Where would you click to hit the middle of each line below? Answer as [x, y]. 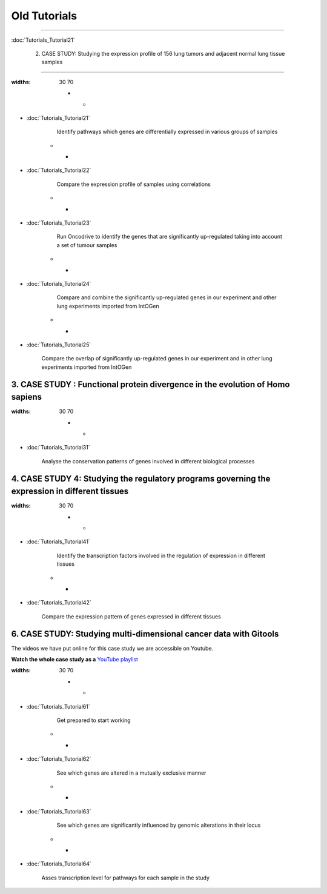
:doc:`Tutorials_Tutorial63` [59, 811]
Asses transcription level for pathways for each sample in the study [126, 878]
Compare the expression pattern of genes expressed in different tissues [131, 616]
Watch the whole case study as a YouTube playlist [75, 660]
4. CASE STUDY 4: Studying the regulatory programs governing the [141, 478]
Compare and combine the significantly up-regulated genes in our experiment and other [167, 297]
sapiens [27, 397]
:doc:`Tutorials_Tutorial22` [59, 170]
